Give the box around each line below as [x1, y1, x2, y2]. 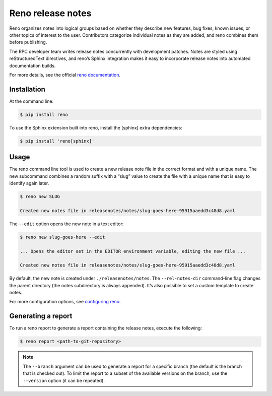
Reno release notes [9, 8, 92, 19]
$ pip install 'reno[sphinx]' [20, 138, 95, 144]
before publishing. [9, 39, 47, 45]
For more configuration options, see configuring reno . [9, 299, 121, 305]
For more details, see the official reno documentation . [9, 72, 121, 78]
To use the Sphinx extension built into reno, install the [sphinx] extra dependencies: [9, 124, 182, 130]
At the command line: [9, 98, 54, 104]
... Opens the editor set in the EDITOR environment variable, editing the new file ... [20, 248, 246, 254]
